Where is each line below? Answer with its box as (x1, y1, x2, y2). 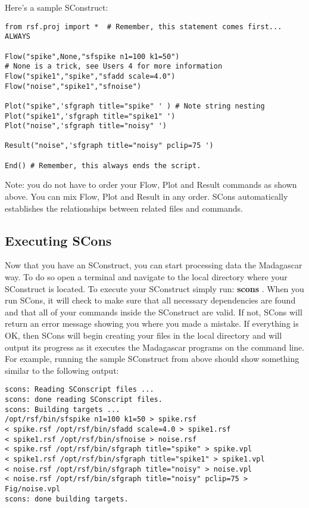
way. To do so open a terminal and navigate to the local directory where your (5, 271, 288, 283)
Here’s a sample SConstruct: (5, 1, 108, 13)
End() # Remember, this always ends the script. (5, 161, 201, 170)
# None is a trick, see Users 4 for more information (5, 62, 223, 71)
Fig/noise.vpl (5, 484, 61, 493)
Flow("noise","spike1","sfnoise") (5, 82, 142, 91)
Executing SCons (5, 231, 112, 249)
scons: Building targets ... (5, 405, 120, 414)
